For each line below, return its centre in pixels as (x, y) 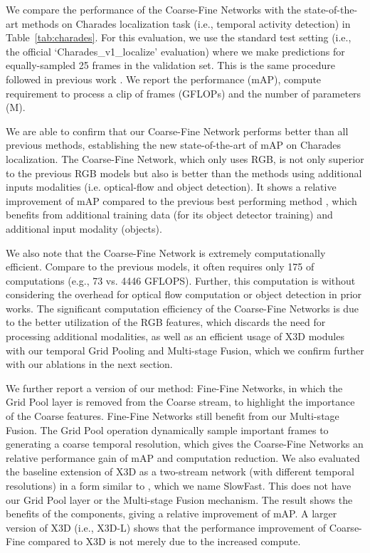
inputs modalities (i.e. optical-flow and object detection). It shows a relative (171, 187)
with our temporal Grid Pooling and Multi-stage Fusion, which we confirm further (185, 350)
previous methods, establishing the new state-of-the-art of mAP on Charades (173, 145)
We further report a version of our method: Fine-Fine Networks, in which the (174, 388)
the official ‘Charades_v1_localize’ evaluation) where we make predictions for (175, 51)
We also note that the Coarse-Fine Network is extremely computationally (166, 252)
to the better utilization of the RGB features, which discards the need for (166, 322)
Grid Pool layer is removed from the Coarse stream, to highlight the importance (180, 402)
